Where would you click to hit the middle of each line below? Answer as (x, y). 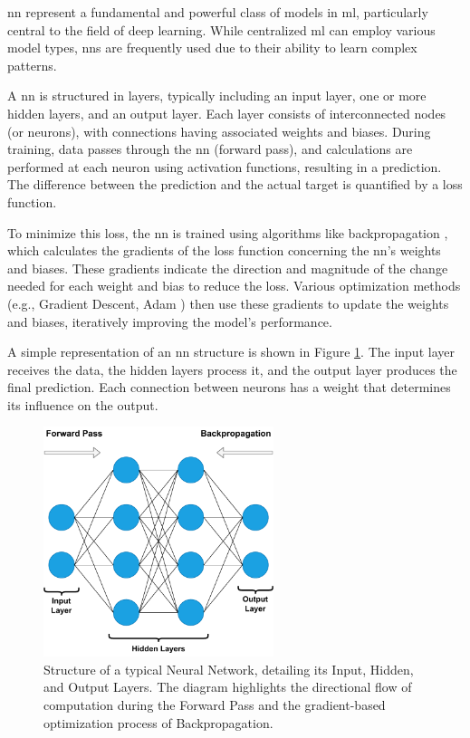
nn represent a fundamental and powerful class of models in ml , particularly (218, 12)
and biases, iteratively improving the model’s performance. (170, 321)
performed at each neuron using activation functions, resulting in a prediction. (225, 166)
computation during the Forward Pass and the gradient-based (215, 704)
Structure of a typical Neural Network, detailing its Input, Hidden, (229, 669)
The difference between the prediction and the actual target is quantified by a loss (235, 184)
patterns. (32, 65)
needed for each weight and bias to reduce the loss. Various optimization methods (234, 286)
